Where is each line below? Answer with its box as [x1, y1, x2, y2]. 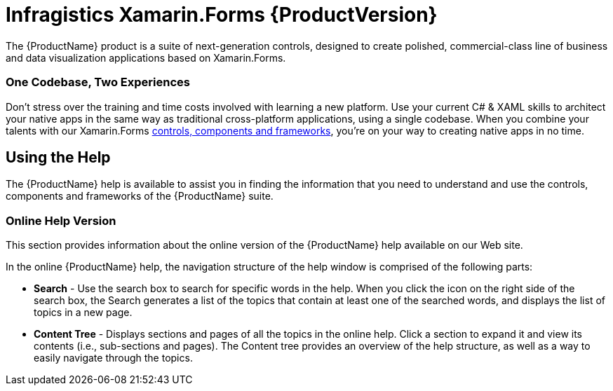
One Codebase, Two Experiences [6, 75, 190, 90]
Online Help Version [6, 213, 116, 228]
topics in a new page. [34, 306, 133, 319]
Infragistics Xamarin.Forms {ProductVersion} [6, 3, 438, 27]
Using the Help [6, 148, 111, 166]
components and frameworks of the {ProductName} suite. [6, 190, 274, 203]
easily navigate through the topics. [34, 352, 193, 364]
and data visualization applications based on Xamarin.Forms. [6, 51, 286, 64]
